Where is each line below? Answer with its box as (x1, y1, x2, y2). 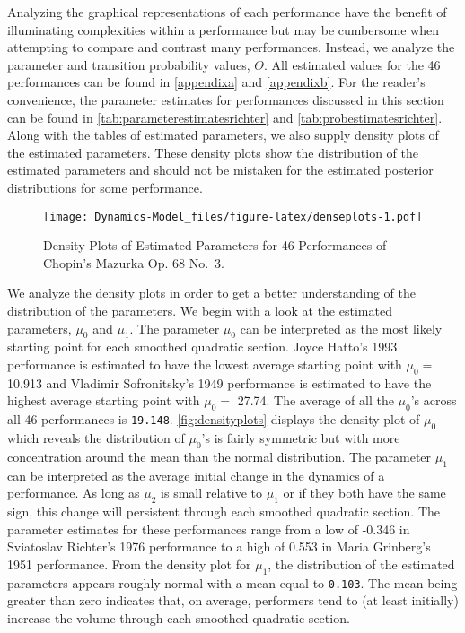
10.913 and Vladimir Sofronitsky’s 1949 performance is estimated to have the (7, 373, 432, 392)
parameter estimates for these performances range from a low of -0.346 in (7, 519, 410, 538)
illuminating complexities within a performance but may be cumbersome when (7, 20, 439, 39)
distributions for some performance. (7, 178, 203, 196)
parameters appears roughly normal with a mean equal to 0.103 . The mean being (7, 573, 458, 592)
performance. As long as (7, 483, 140, 502)
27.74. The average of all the (237, 391, 394, 410)
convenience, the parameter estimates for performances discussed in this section (7, 90, 444, 108)
